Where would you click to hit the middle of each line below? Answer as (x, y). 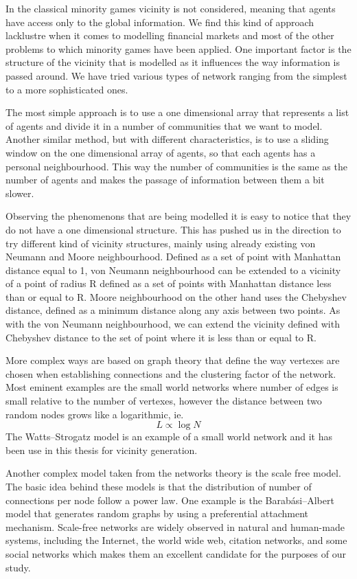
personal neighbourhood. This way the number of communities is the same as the (176, 166)
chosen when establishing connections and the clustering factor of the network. (171, 373)
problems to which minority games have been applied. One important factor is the (178, 48)
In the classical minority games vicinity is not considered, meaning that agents (171, 8)
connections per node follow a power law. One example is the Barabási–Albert (170, 500)
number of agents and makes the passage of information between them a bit (165, 180)
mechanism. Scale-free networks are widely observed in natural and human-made (175, 526)
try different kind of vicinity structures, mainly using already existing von (161, 243)
